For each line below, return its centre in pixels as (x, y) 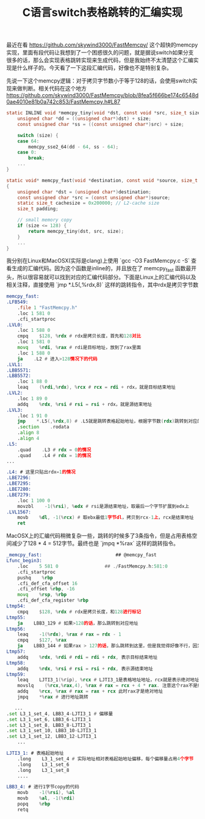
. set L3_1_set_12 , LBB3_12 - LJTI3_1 (52, 736)
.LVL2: (15, 393)
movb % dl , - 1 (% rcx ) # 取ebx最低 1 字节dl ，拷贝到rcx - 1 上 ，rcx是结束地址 (106, 518)
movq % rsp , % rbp (42, 595)
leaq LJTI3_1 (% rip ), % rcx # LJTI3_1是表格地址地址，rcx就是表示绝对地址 (108, 680)
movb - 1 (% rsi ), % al (46, 793)
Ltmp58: (16, 663)
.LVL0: (15, 325)
